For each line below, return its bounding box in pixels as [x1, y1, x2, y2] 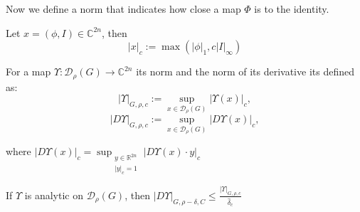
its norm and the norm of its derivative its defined [136, 64, 354, 79]
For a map [6, 64, 51, 79]
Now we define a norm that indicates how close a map [6, 1, 241, 16]
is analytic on [24, 187, 83, 202]
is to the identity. [254, 1, 329, 16]
